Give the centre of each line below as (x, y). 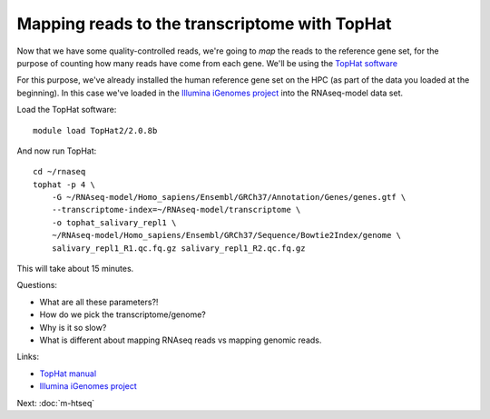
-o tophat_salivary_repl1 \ (114, 222)
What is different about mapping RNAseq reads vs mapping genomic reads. (181, 340)
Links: (28, 357)
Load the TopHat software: (67, 110)
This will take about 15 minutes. (75, 269)
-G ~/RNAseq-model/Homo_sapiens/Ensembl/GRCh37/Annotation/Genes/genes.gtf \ (229, 197)
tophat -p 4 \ (64, 185)
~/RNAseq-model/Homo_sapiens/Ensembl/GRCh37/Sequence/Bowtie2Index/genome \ (226, 235)
